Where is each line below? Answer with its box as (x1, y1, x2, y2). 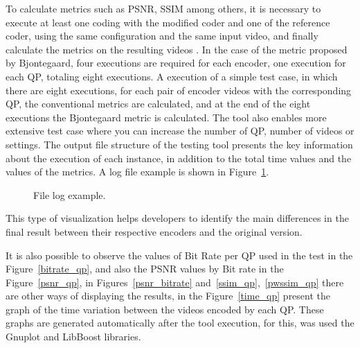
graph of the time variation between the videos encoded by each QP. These (6, 302, 324, 316)
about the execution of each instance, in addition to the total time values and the (6, 150, 352, 165)
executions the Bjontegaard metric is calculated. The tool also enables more (6, 110, 327, 124)
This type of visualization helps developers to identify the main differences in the (6, 211, 349, 225)
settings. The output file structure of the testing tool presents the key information (6, 137, 353, 151)
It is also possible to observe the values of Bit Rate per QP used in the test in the (6, 247, 353, 262)
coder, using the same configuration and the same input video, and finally (6, 28, 318, 43)
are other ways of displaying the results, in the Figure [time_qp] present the (6, 288, 331, 303)
